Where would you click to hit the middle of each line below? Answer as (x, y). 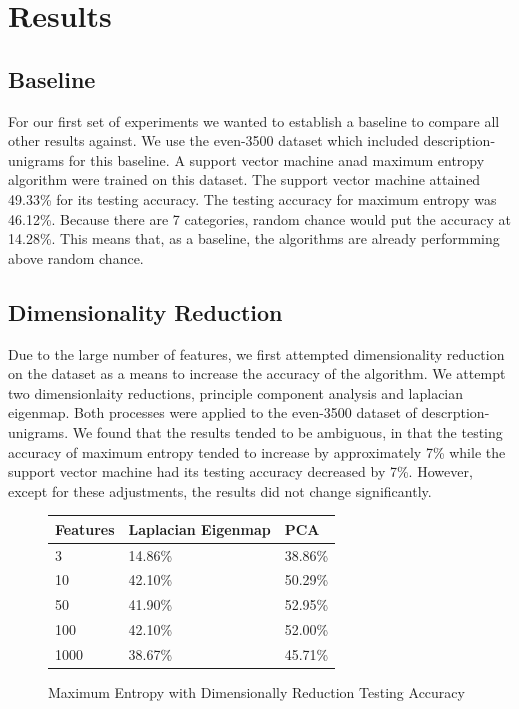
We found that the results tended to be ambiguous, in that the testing (287, 431)
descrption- (455, 412)
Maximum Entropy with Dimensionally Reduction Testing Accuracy (256, 692)
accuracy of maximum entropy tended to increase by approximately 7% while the (257, 451)
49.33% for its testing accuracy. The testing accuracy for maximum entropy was (252, 198)
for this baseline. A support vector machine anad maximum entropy (276, 159)
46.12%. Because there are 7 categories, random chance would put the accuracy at (259, 218)
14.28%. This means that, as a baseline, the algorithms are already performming (254, 238)
